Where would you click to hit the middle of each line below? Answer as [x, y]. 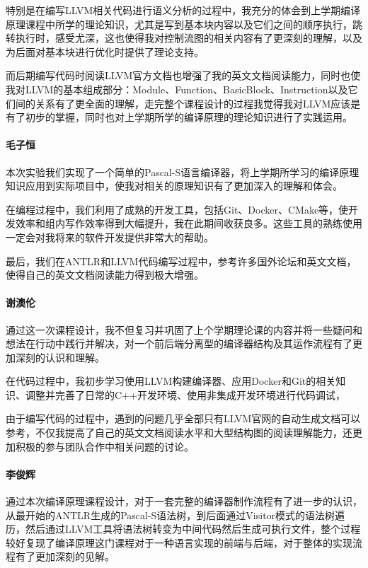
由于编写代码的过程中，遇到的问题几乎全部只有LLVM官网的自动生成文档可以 [183, 418]
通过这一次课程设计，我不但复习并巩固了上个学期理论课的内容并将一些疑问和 [184, 329]
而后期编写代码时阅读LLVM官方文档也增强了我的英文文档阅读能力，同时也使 [183, 75]
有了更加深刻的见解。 [65, 556]
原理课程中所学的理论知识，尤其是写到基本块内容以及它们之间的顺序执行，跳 [184, 24]
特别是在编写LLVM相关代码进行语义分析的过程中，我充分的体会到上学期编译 [183, 10]
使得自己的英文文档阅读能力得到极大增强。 [105, 275]
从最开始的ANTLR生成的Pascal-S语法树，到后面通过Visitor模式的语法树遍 [176, 515]
